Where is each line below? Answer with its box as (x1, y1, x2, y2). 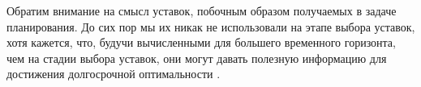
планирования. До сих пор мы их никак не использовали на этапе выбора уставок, (6, 18, 415, 35)
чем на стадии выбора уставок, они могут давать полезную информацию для (6, 49, 387, 66)
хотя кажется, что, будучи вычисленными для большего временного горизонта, (6, 34, 396, 51)
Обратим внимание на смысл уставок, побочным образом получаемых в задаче (6, 2, 397, 19)
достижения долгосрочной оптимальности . (6, 65, 221, 82)
